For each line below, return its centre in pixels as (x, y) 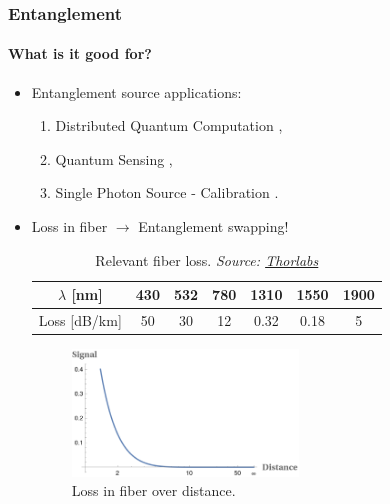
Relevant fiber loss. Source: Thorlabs (207, 259)
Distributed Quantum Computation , (169, 125)
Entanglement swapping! (213, 226)
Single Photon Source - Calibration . (167, 192)
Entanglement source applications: (136, 91)
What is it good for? (80, 53)
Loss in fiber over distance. (153, 490)
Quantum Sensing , (114, 158)
